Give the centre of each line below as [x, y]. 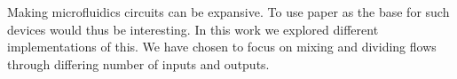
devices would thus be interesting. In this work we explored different [193, 29]
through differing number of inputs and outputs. [138, 63]
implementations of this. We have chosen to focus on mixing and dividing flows [222, 47]
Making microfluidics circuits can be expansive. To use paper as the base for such [228, 12]
